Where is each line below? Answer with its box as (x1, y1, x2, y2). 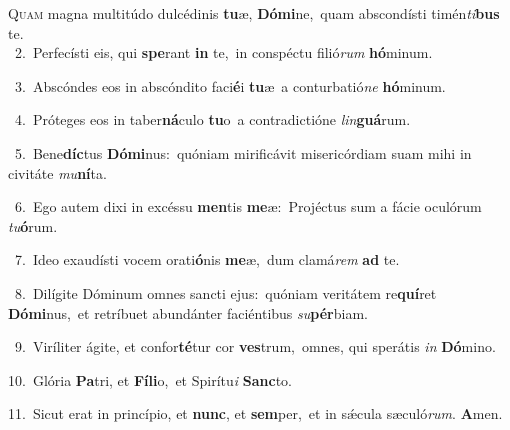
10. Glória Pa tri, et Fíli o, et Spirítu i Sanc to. (8, 369, 292, 390)
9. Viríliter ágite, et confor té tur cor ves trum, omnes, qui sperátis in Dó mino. (14, 336, 496, 357)
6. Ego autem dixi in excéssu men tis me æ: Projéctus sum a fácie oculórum (14, 196, 482, 217)
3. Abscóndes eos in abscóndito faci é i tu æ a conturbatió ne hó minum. (14, 75, 446, 96)
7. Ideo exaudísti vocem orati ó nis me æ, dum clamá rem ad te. (14, 249, 400, 270)
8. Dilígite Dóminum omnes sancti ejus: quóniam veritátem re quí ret (14, 282, 437, 303)
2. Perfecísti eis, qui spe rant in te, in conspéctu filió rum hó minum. (14, 42, 433, 63)
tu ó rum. (8, 215, 58, 236)
